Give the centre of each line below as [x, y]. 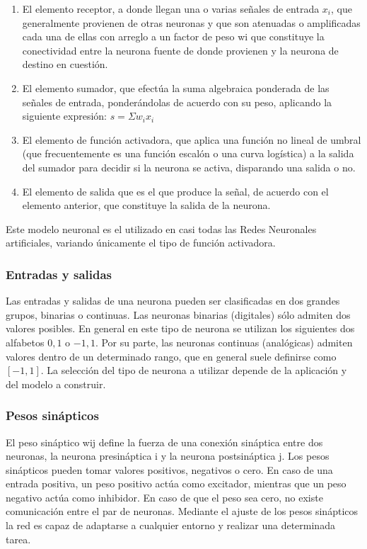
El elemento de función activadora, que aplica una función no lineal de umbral [192, 139]
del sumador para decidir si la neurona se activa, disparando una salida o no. [189, 167]
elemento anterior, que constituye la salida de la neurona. [146, 205]
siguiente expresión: [64, 116]
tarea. [18, 539]
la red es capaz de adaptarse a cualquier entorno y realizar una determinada [170, 525]
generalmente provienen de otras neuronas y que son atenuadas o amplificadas [191, 22]
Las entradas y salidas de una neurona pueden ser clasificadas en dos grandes [173, 301]
